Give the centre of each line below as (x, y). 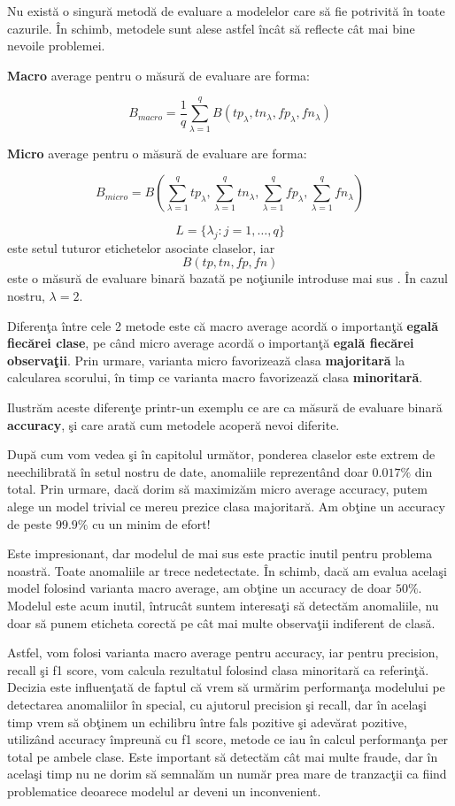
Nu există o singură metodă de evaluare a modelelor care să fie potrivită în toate (226, 11)
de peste (30, 523)
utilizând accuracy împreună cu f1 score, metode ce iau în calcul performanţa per (228, 739)
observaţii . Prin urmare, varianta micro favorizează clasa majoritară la (206, 360)
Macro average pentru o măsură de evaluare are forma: (158, 75)
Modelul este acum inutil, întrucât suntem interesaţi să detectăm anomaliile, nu (223, 605)
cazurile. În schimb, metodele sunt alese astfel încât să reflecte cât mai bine (211, 28)
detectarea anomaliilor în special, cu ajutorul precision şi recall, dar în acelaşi (217, 704)
